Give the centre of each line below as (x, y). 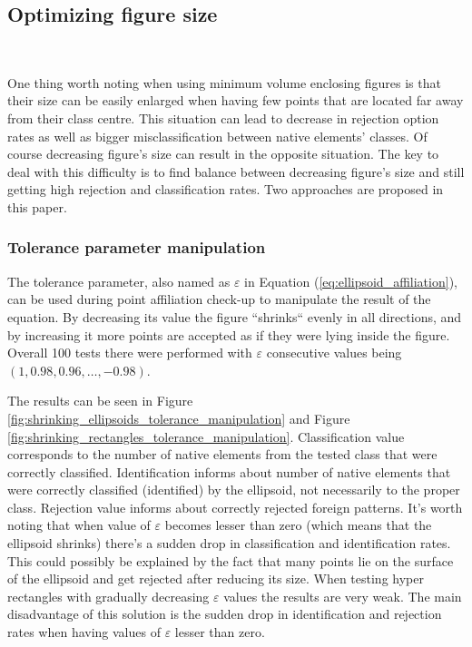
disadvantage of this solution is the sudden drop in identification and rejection (225, 614)
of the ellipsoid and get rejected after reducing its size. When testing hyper (216, 578)
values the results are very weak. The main (343, 596)
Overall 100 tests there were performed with (130, 353)
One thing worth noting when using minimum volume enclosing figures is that (224, 82)
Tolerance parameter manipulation (137, 247)
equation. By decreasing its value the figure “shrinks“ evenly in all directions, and (235, 316)
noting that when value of (79, 525)
